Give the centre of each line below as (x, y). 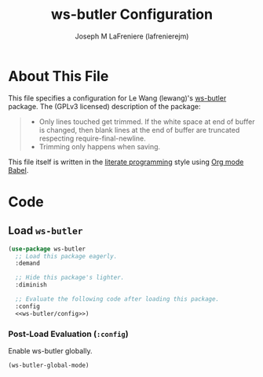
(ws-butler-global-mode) (49, 365)
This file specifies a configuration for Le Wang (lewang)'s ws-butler (117, 98)
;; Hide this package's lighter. (70, 278)
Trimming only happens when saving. (100, 146)
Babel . (18, 170)
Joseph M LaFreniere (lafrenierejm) (132, 36)
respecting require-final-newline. (93, 138)
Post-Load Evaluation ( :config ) (68, 334)
